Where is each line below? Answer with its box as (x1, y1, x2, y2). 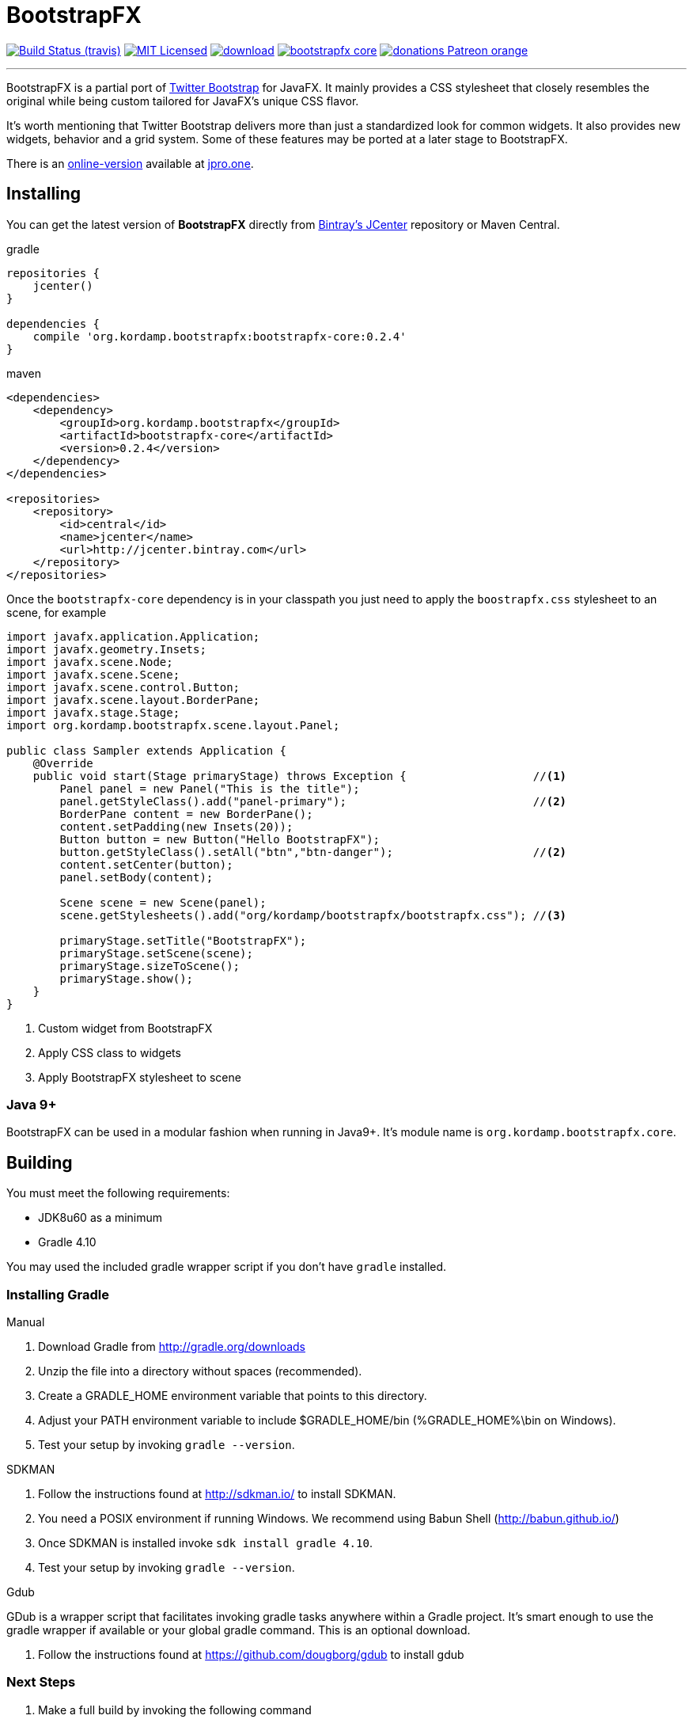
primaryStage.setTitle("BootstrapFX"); (59, 934, 307, 947)
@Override (32, 756, 93, 770)
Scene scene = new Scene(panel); (59, 896, 267, 909)
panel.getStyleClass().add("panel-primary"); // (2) (59, 794, 567, 808)
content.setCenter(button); (59, 858, 233, 871)
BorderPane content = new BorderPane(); (59, 807, 313, 820)
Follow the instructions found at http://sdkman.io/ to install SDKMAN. (38, 1486, 396, 1500)
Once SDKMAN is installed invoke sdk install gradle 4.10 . (38, 1535, 373, 1550)
